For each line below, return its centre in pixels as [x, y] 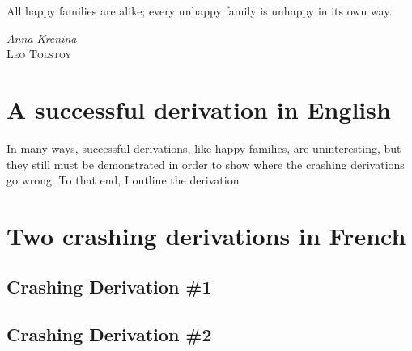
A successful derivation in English [199, 109]
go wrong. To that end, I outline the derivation [123, 180]
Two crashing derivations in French [206, 235]
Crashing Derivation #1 [109, 287]
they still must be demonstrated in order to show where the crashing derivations [206, 164]
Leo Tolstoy [39, 54]
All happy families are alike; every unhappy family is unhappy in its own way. [200, 11]
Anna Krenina [42, 38]
